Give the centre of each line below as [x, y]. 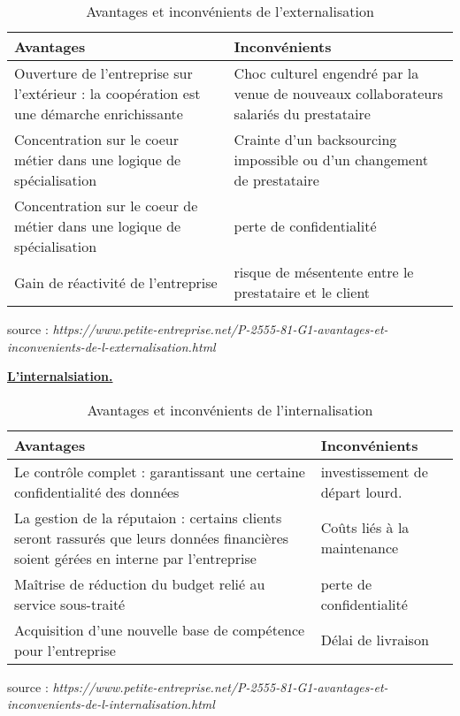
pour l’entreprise [65, 650]
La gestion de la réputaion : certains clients [148, 517]
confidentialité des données [97, 491]
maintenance [360, 548]
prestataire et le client [302, 292]
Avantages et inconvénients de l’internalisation [230, 409]
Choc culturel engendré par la [326, 73]
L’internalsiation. [60, 376]
